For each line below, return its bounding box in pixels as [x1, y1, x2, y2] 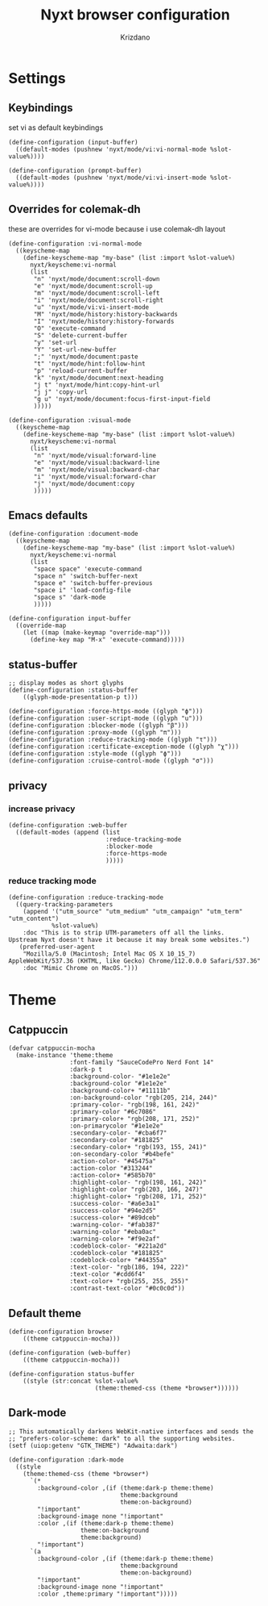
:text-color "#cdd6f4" [69, 1270, 146, 1278]
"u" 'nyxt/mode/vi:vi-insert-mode [33, 303, 150, 312]
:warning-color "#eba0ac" [69, 1228, 157, 1236]
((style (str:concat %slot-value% [23, 1377, 138, 1385]
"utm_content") [8, 914, 60, 923]
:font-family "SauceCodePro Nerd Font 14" [69, 1059, 215, 1067]
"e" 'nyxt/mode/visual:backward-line [33, 458, 160, 466]
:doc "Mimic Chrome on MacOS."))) [23, 964, 138, 972]
